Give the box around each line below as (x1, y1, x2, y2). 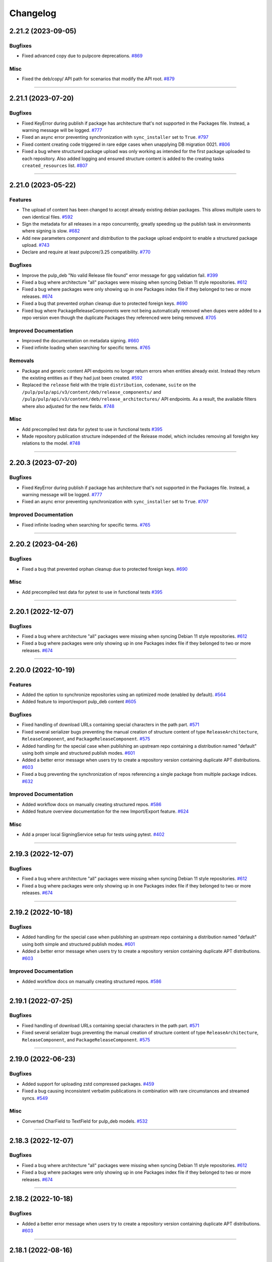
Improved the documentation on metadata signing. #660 (22, 338, 140, 344)
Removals (9, 357, 34, 364)
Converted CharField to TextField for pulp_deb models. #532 (22, 1118, 148, 1124)
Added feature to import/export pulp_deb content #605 (22, 699, 137, 705)
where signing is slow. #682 (22, 228, 80, 234)
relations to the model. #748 (22, 440, 81, 446)
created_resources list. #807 (22, 162, 88, 169)
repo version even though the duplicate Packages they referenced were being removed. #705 (22, 314, 217, 321)
